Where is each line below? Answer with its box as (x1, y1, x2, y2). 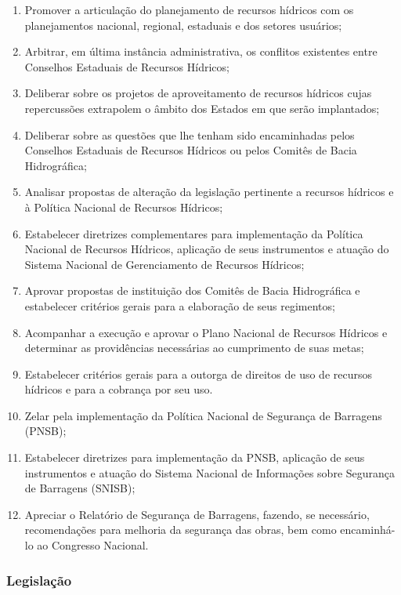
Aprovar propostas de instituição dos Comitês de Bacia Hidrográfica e (24, 282, 360, 299)
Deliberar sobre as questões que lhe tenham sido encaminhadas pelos (24, 126, 355, 143)
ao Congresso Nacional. (37, 537, 149, 553)
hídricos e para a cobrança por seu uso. (24, 381, 213, 397)
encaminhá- (340, 521, 396, 538)
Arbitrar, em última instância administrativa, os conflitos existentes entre (24, 43, 378, 60)
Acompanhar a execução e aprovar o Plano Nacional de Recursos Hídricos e (24, 324, 388, 340)
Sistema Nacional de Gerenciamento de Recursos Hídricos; (24, 256, 305, 272)
